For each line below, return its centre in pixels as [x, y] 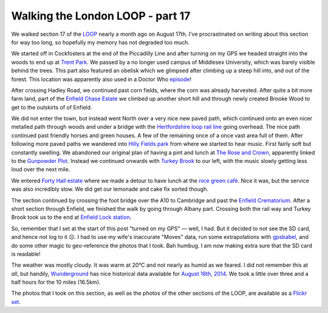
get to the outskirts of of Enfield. [52, 107]
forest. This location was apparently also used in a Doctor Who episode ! [101, 79]
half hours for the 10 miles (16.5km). [56, 282]
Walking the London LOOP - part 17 [101, 16]
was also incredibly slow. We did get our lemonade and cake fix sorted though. [110, 189]
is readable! [26, 254]
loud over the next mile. [41, 170]
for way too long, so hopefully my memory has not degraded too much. [100, 42]
